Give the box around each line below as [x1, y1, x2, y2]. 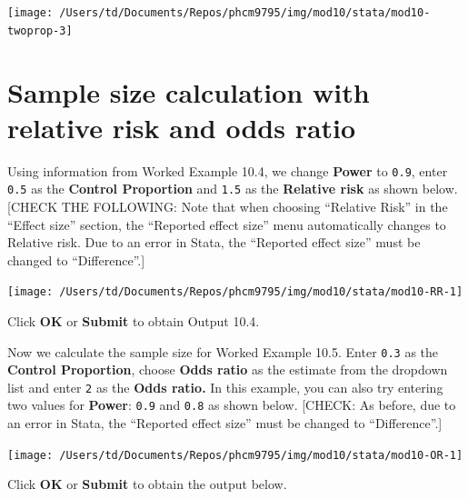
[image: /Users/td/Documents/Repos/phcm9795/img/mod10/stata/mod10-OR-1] [7, 448, 463, 462]
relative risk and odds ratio [7, 108, 356, 145]
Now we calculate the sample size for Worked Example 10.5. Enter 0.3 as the [7, 342, 439, 361]
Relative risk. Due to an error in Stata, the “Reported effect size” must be [7, 233, 421, 252]
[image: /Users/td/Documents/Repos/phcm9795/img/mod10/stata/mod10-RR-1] [7, 285, 463, 299]
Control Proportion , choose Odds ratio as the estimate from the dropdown [7, 360, 448, 379]
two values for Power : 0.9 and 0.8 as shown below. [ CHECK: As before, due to [7, 395, 456, 414]
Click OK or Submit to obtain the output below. [7, 474, 287, 494]
